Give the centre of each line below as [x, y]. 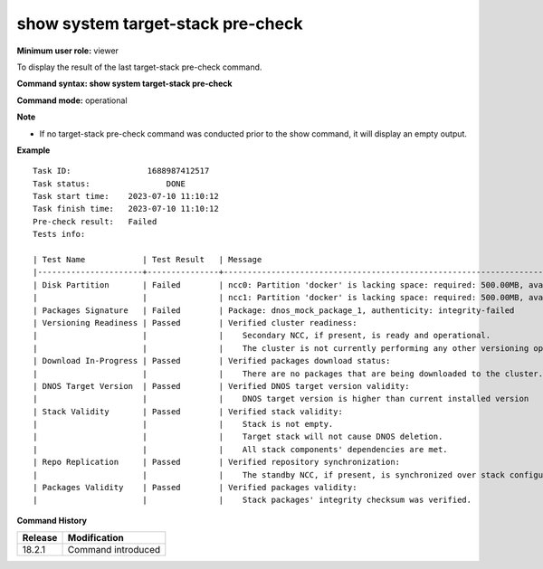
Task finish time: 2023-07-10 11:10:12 [126, 209]
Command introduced [114, 550]
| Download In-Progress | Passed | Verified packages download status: [212, 361]
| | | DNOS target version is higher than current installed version [281, 399]
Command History [52, 520]
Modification [95, 538]
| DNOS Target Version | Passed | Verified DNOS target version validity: [221, 386]
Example [33, 150]
